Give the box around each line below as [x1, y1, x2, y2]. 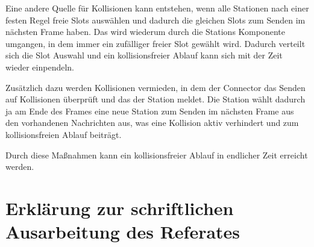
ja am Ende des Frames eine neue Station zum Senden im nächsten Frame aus [5, 104, 294, 117]
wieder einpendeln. [5, 60, 75, 73]
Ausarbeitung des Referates [5, 219, 240, 244]
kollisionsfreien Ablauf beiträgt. [5, 128, 122, 140]
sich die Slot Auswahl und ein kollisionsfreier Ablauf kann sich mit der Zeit [5, 49, 283, 61]
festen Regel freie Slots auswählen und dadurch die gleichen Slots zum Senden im [5, 13, 306, 26]
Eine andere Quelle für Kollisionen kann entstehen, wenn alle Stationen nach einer [5, 2, 309, 14]
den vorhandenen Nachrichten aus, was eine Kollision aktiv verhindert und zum [5, 116, 299, 129]
